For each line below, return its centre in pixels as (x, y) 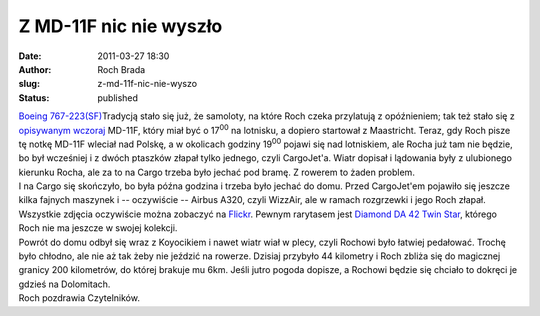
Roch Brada (121, 69)
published (118, 97)
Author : (35, 69)
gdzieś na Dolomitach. (64, 284)
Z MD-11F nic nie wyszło (120, 26)
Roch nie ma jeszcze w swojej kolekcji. (98, 228)
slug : (29, 84)
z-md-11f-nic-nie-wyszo (147, 84)
